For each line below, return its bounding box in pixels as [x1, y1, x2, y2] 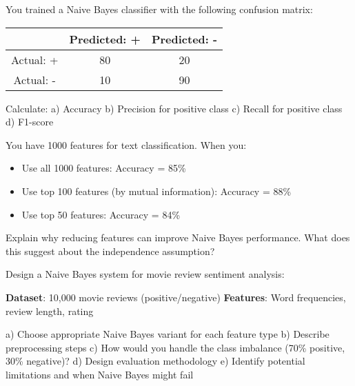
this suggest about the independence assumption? [6, 243, 215, 258]
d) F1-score [6, 114, 54, 129]
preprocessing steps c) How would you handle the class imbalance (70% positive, [6, 340, 345, 354]
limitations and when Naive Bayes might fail [6, 367, 194, 381]
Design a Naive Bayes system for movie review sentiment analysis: [6, 267, 285, 281]
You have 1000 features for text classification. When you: [6, 137, 247, 152]
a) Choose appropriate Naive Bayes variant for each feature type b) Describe [6, 327, 329, 341]
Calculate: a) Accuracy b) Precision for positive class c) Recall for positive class [6, 101, 343, 115]
